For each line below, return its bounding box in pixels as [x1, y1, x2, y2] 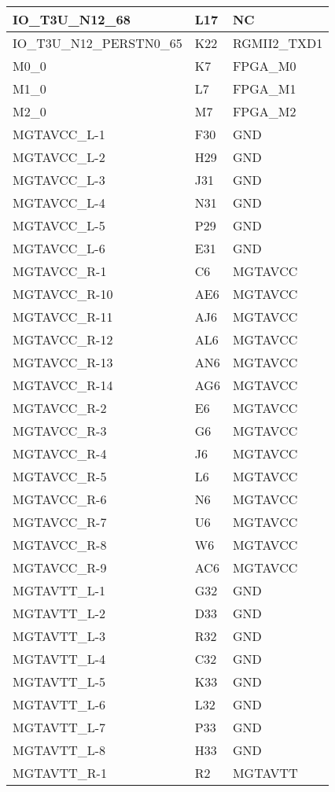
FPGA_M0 [232, 57, 296, 75]
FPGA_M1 [232, 79, 296, 98]
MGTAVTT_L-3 [13, 627, 106, 645]
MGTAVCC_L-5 [13, 216, 105, 234]
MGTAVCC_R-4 [13, 444, 107, 462]
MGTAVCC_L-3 [13, 171, 105, 189]
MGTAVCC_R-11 [13, 308, 113, 326]
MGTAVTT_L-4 [13, 650, 106, 668]
